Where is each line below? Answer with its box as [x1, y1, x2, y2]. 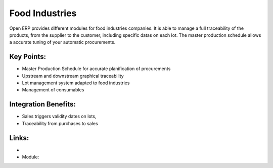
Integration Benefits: [9, 100, 76, 108]
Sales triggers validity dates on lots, [22, 114, 97, 120]
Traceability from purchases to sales [22, 120, 98, 126]
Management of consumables [22, 87, 84, 93]
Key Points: [9, 52, 47, 61]
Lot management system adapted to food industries [22, 80, 130, 86]
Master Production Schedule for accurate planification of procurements [22, 66, 171, 72]
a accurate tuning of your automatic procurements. [9, 39, 116, 45]
